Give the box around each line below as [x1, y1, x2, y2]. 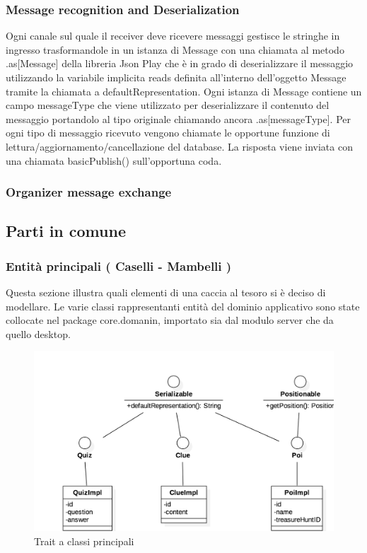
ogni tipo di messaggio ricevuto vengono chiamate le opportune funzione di [6, 125, 330, 140]
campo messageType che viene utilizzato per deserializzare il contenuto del [6, 98, 330, 112]
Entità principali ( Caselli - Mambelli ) [6, 257, 232, 274]
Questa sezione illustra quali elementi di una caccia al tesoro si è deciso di [6, 285, 326, 299]
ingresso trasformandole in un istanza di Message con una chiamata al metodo [6, 42, 344, 57]
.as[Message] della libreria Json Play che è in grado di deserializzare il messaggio [6, 56, 354, 71]
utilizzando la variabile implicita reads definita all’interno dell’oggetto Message [6, 70, 346, 84]
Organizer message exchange [6, 183, 172, 201]
